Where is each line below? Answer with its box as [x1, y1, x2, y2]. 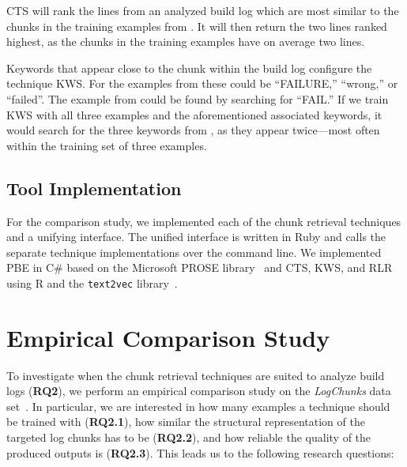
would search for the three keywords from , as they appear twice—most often [6, 122, 380, 138]
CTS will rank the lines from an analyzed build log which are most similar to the [6, 2, 399, 18]
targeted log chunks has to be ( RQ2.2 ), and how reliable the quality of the [6, 429, 371, 446]
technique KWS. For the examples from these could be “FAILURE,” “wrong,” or [6, 75, 398, 92]
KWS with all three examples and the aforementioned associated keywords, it [6, 106, 383, 122]
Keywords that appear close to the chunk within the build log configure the [6, 59, 372, 76]
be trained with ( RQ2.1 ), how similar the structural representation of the [6, 413, 365, 430]
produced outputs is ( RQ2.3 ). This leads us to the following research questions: [6, 444, 394, 461]
